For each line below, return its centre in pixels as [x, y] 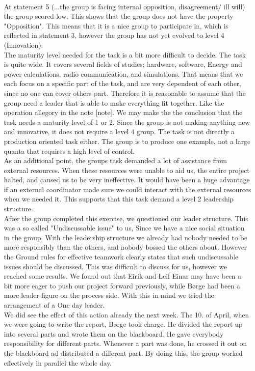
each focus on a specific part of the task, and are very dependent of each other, [123, 83]
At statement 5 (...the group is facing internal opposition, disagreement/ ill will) [125, 6]
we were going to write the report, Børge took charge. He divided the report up [123, 324]
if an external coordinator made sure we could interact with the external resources [127, 189]
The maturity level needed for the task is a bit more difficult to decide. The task [125, 54]
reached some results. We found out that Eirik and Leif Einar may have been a [123, 276]
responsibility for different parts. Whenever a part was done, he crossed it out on [126, 343]
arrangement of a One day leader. [54, 305]
